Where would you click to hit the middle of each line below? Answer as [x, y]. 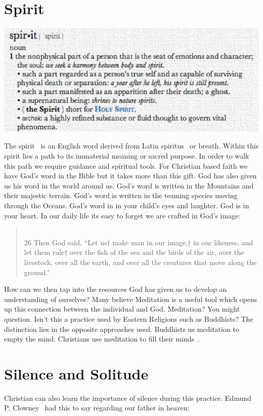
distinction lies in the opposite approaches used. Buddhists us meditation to [122, 329]
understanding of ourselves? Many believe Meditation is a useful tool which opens [131, 299]
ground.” [37, 272]
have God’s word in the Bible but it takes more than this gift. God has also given [130, 176]
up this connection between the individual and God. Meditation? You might [122, 309]
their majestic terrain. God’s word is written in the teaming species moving [121, 195]
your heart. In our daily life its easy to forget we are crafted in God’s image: [122, 215]
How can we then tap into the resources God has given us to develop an [116, 289]
